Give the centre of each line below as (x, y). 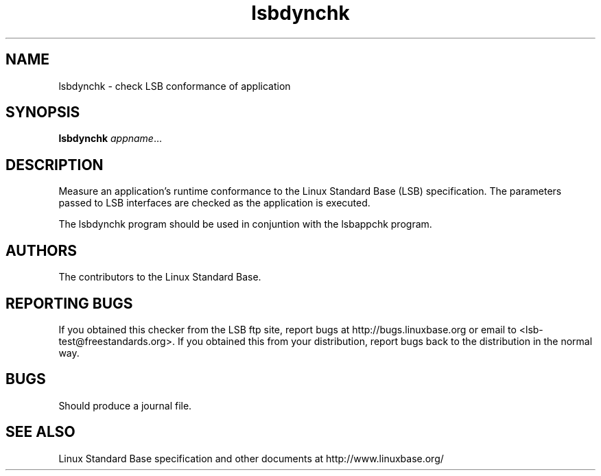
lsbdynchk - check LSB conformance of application (175, 86)
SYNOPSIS (43, 112)
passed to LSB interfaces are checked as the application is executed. (214, 203)
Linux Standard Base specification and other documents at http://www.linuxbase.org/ (251, 458)
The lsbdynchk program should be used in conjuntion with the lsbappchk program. (245, 224)
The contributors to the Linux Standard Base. (160, 277)
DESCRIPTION (55, 165)
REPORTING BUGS (69, 303)
